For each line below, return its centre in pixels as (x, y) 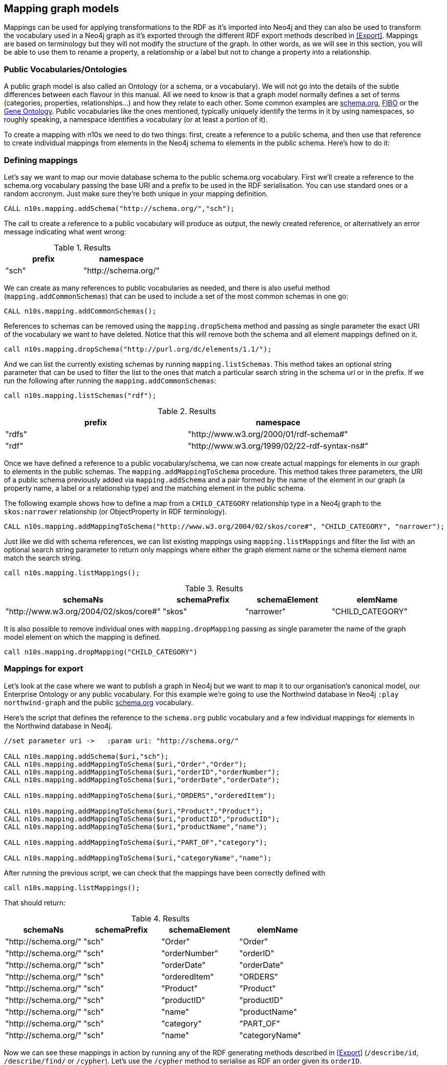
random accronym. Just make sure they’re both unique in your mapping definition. (136, 193)
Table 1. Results (82, 247)
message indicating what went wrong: (65, 231)
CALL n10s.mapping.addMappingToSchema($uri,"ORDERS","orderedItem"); (140, 795)
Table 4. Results (160, 918)
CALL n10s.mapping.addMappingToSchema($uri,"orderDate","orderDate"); (142, 780)
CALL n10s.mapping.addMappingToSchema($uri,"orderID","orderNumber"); (142, 772)
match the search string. (43, 558)
